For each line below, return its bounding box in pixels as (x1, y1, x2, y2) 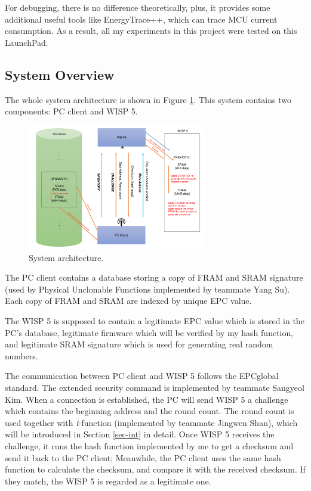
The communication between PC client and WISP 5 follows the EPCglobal (5, 369, 279, 382)
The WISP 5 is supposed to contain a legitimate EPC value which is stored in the (5, 314, 304, 327)
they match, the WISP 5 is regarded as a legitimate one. (5, 474, 211, 487)
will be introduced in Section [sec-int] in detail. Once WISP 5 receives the (5, 428, 275, 440)
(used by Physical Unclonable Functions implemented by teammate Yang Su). (5, 282, 290, 295)
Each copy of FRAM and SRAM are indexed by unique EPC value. (5, 294, 252, 307)
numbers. (5, 349, 38, 362)
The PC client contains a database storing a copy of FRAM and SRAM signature (5, 271, 303, 284)
